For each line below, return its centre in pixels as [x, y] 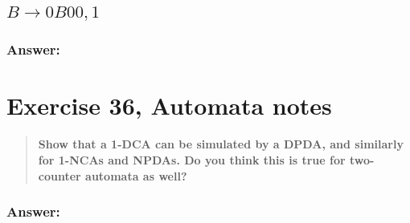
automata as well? [136, 175]
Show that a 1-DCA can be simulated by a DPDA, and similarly [221, 144]
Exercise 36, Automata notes [169, 105]
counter [59, 175]
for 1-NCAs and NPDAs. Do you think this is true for [192, 159]
